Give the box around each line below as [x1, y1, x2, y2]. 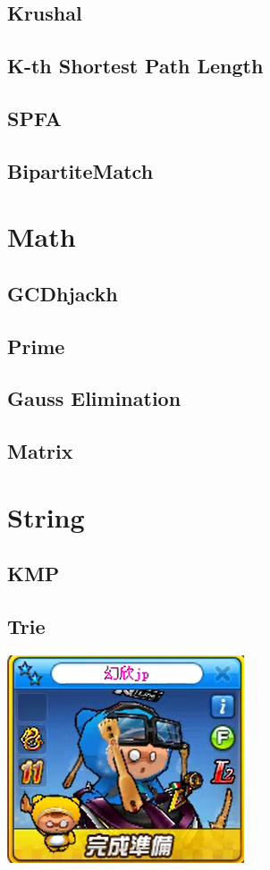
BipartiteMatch [7, 156, 154, 184]
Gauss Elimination [7, 384, 181, 412]
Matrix [7, 437, 73, 465]
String [7, 498, 85, 535]
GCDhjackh [7, 279, 118, 307]
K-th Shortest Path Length [7, 52, 264, 80]
